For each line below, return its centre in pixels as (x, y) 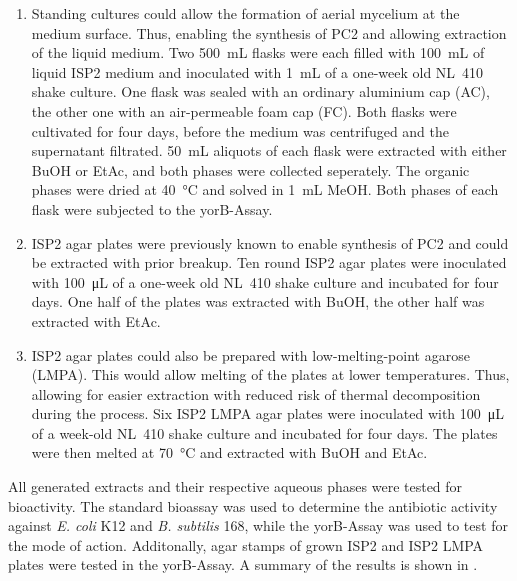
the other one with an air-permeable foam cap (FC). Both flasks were (244, 110)
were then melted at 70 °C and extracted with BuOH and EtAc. (229, 452)
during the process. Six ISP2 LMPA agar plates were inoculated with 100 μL (268, 413)
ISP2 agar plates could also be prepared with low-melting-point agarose (250, 354)
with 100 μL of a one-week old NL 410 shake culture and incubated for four (265, 281)
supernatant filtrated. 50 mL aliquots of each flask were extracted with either (269, 150)
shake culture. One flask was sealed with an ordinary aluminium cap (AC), (260, 91)
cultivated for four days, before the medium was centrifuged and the (240, 130)
